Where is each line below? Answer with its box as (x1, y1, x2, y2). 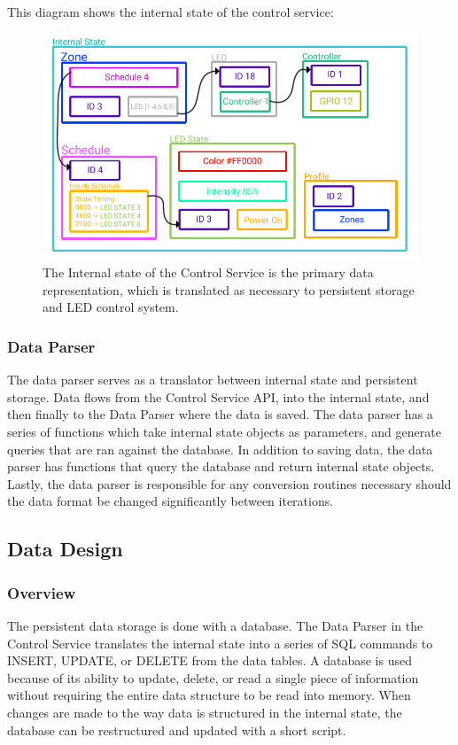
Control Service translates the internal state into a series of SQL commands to (7, 633, 433, 652)
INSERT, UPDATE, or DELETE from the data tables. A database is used (7, 651, 412, 670)
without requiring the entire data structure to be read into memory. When (7, 686, 411, 704)
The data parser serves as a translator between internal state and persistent (7, 370, 418, 389)
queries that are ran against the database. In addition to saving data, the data (7, 439, 433, 458)
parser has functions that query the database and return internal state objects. (7, 457, 435, 476)
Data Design (7, 535, 123, 563)
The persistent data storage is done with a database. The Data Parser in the (7, 617, 423, 635)
